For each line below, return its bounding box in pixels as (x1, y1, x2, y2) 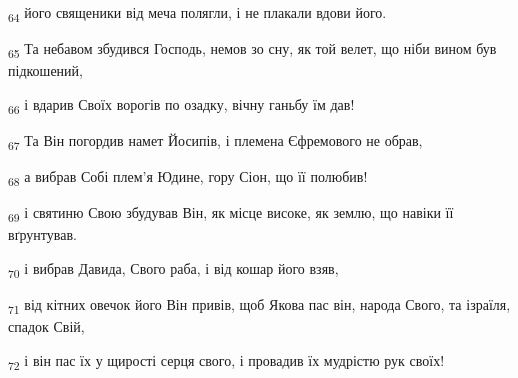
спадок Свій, (8, 316, 85, 337)
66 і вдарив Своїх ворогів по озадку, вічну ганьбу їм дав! (8, 93, 355, 117)
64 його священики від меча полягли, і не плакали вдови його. (8, 2, 387, 25)
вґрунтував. (8, 224, 77, 245)
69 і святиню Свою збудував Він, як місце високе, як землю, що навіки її (8, 202, 454, 226)
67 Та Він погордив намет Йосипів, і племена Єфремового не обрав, (8, 129, 423, 153)
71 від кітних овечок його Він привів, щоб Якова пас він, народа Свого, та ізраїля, (8, 294, 511, 317)
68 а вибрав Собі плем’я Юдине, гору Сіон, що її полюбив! (8, 166, 368, 189)
